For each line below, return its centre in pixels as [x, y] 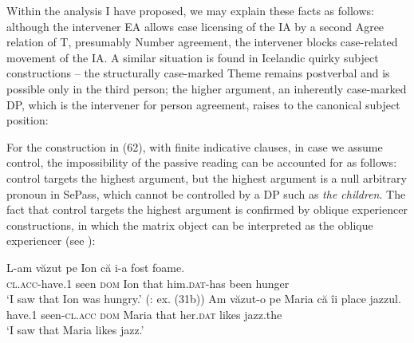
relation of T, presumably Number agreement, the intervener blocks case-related [202, 42]
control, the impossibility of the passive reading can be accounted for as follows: [202, 162]
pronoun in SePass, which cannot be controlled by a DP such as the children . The [206, 193]
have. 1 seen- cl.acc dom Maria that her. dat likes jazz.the [144, 314]
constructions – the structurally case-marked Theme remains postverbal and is [198, 73]
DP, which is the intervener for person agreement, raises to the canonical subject [203, 104]
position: [28, 120]
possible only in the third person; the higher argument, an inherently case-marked [207, 88]
